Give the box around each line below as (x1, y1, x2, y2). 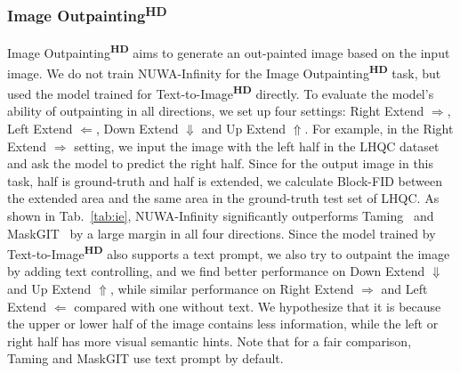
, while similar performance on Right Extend (109, 280, 354, 298)
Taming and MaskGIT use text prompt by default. (7, 349, 284, 368)
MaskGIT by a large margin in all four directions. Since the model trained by (7, 223, 436, 242)
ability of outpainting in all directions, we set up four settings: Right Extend (7, 101, 424, 120)
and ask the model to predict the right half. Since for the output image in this (7, 154, 434, 173)
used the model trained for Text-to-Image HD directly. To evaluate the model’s (7, 82, 434, 102)
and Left (381, 280, 428, 298)
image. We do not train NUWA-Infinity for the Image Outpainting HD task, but (7, 61, 441, 82)
